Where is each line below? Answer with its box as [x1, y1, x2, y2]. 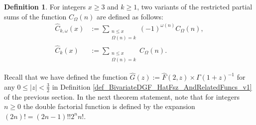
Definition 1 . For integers [4, 1, 86, 11]
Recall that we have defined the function [4, 72, 128, 82]
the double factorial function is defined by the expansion [23, 101, 195, 112]
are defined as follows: [96, 11, 163, 21]
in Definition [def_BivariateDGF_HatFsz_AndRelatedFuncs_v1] [52, 81, 252, 92]
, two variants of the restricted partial [137, 1, 253, 11]
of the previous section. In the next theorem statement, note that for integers [4, 91, 240, 102]
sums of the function [4, 11, 67, 21]
